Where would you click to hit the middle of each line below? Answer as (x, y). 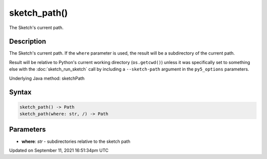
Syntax (20, 92)
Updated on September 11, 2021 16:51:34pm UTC (59, 150)
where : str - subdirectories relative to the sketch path (76, 141)
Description (28, 42)
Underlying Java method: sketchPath (47, 78)
